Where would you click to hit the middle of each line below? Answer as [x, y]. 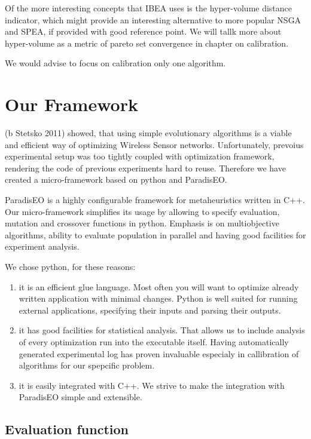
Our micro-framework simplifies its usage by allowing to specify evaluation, [142, 211]
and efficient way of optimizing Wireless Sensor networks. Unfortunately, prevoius [154, 144]
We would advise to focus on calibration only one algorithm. [115, 63]
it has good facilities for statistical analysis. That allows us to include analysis [162, 330]
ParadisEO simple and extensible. [80, 397]
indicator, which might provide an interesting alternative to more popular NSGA [153, 19]
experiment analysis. [42, 246]
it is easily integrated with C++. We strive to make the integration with [152, 385]
